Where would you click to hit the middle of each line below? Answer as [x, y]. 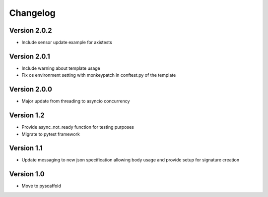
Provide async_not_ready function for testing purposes [78, 127]
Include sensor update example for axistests [67, 43]
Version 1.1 [26, 148]
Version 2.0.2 [31, 30]
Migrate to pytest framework [51, 134]
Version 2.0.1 [30, 56]
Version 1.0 [27, 174]
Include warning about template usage [61, 68]
